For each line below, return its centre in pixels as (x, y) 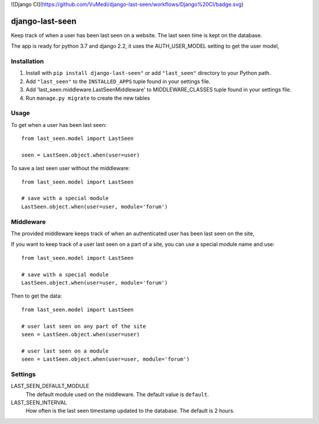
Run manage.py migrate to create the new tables (88, 98)
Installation (27, 61)
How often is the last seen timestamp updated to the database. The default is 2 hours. (130, 411)
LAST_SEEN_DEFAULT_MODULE (50, 386)
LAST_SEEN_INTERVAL (39, 403)
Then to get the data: (36, 296)
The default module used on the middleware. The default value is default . (117, 394)
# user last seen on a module (65, 351)
